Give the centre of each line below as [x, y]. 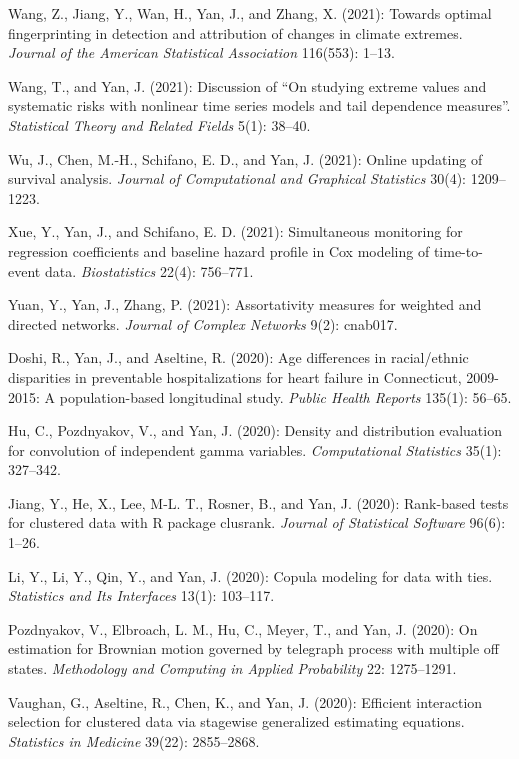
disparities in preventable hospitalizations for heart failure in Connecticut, [235, 376]
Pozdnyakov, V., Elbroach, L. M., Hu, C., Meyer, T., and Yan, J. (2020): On [243, 628]
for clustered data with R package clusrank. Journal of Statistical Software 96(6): [257, 522]
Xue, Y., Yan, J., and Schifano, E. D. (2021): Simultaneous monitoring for [235, 231]
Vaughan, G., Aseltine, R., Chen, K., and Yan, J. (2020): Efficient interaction [245, 701]
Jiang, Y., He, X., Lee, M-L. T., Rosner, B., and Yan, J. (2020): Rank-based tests [258, 502]
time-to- [458, 250]
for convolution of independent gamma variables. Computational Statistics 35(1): [255, 449]
